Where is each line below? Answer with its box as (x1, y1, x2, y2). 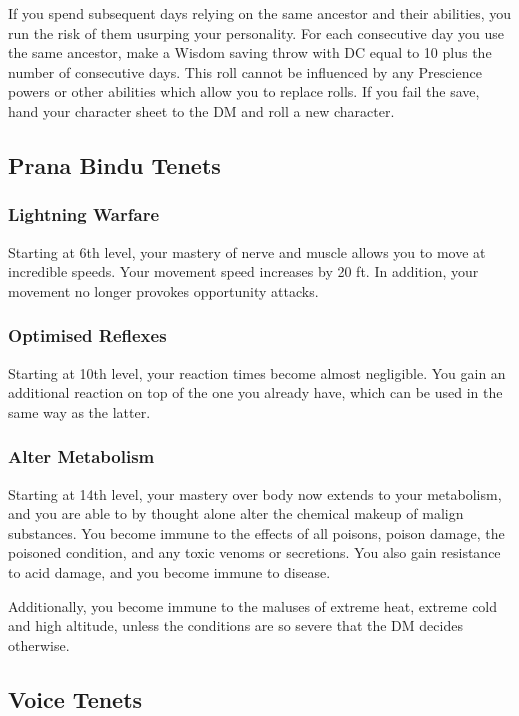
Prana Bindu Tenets (8, 149, 221, 180)
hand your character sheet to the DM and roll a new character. (8, 100, 395, 121)
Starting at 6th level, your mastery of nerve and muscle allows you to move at (8, 241, 486, 262)
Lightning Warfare (8, 202, 160, 227)
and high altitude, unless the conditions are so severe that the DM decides (8, 615, 463, 636)
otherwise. (8, 634, 70, 655)
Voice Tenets (8, 683, 143, 714)
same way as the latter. (8, 401, 151, 422)
